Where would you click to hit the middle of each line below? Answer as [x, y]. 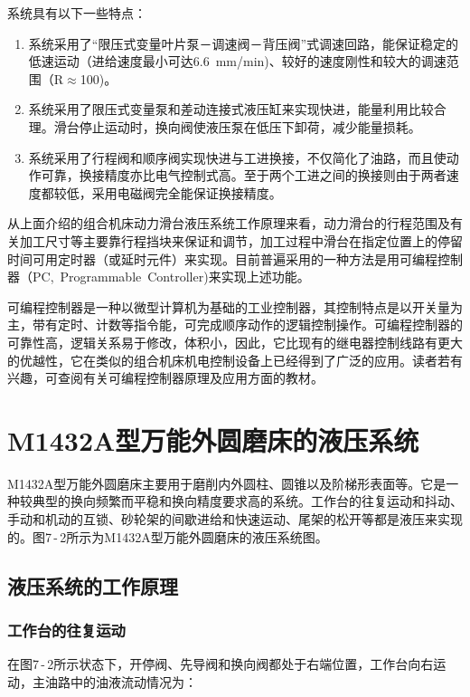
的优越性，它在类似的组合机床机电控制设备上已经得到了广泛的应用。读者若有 [235, 360]
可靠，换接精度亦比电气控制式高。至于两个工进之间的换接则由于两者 [244, 175]
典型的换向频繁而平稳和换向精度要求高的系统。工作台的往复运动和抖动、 [247, 501]
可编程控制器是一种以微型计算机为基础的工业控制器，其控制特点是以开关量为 [235, 306]
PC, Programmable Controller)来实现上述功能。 [171, 277]
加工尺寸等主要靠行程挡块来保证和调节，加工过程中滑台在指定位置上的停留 [241, 240]
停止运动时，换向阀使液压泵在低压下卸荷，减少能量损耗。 [250, 126]
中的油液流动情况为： [133, 681]
